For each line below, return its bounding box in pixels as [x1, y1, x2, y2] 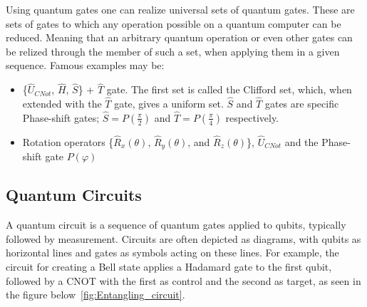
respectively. [225, 110, 279, 125]
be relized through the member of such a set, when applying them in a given [6, 43, 340, 58]
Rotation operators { [22, 135, 114, 150]
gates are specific [264, 96, 339, 110]
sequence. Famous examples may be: [6, 58, 165, 73]
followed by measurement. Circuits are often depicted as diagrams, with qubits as [6, 231, 361, 246]
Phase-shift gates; [22, 110, 100, 125]
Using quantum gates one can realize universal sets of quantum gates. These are [6, 2, 355, 16]
